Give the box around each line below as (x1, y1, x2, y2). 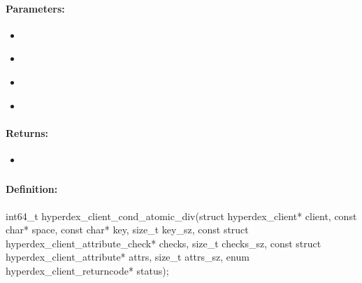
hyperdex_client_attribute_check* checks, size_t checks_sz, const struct (6, 235, 321, 250)
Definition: (6, 182, 58, 196)
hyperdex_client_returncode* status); (6, 263, 169, 278)
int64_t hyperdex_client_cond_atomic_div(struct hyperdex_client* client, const (6, 208, 357, 223)
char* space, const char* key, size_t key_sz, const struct (6, 222, 249, 237)
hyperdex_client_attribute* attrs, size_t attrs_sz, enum (6, 249, 249, 264)
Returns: (6, 125, 49, 140)
